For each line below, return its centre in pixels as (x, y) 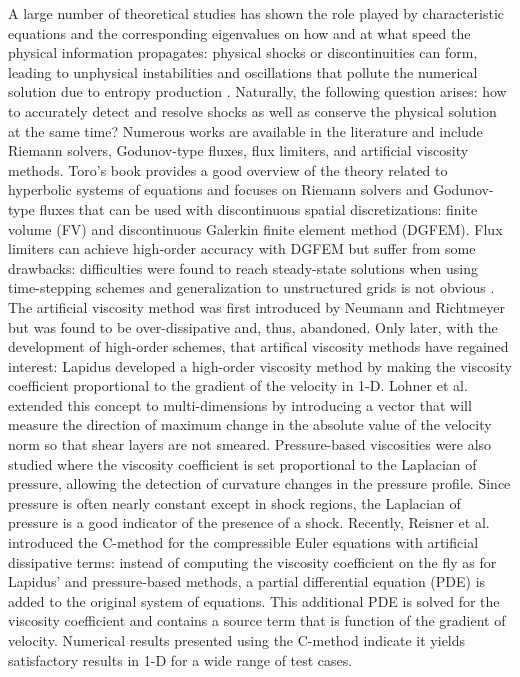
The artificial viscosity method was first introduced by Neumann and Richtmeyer (256, 306)
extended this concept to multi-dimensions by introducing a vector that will (240, 404)
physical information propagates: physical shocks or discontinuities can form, (243, 52)
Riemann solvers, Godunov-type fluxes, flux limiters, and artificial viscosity (238, 150)
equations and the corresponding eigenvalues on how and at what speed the (239, 32)
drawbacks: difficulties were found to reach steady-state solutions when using (243, 267)
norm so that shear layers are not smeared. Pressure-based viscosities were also (250, 444)
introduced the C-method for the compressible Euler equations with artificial (243, 542)
